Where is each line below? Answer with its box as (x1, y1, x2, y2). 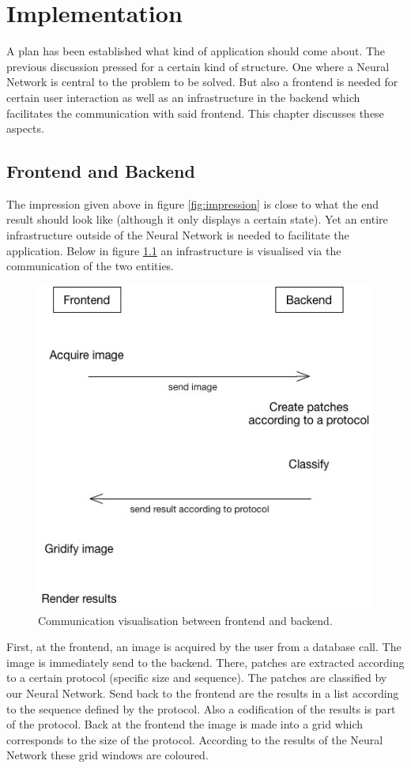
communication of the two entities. (6, 258, 175, 274)
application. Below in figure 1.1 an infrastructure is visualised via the (6, 242, 341, 258)
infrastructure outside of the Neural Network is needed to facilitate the (6, 227, 349, 243)
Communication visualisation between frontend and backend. (38, 612, 333, 628)
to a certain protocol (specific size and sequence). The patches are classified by (6, 669, 387, 686)
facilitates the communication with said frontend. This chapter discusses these (6, 104, 384, 121)
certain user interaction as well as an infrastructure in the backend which (6, 88, 360, 105)
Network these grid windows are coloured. (6, 747, 209, 763)
